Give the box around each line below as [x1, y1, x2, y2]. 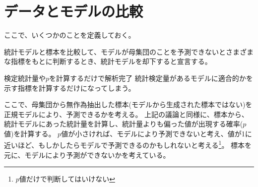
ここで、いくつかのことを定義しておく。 [4, 30, 135, 40]
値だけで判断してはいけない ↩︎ [19, 174, 115, 184]
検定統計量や [4, 72, 46, 83]
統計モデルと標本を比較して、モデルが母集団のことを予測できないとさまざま [4, 46, 254, 57]
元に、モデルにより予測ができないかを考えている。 [4, 149, 170, 160]
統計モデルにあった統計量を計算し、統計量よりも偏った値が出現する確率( [4, 119, 243, 129]
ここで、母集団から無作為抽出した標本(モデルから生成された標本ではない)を [4, 99, 253, 110]
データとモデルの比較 [4, 1, 143, 21]
